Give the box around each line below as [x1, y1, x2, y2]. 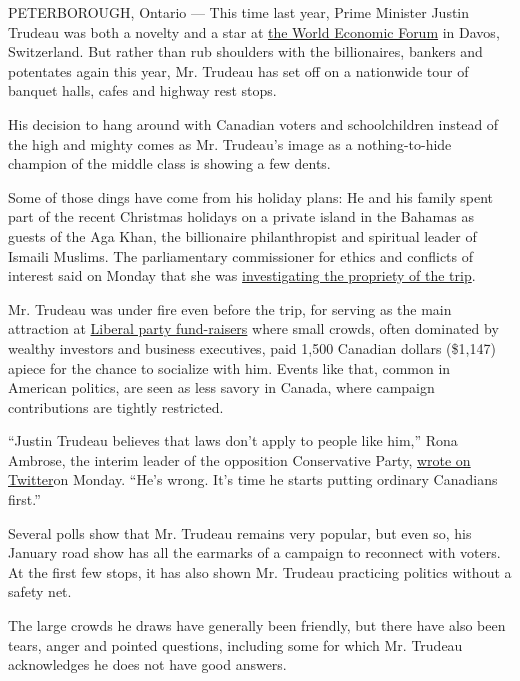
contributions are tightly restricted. [8, 396, 224, 417]
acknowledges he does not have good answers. [8, 654, 287, 675]
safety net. [8, 581, 72, 602]
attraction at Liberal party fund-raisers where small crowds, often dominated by [8, 318, 499, 339]
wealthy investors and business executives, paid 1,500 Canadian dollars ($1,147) [8, 337, 496, 358]
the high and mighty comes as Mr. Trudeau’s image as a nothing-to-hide [8, 133, 452, 154]
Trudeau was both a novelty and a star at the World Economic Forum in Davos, [8, 21, 500, 42]
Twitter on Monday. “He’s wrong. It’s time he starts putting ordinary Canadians [8, 469, 498, 490]
